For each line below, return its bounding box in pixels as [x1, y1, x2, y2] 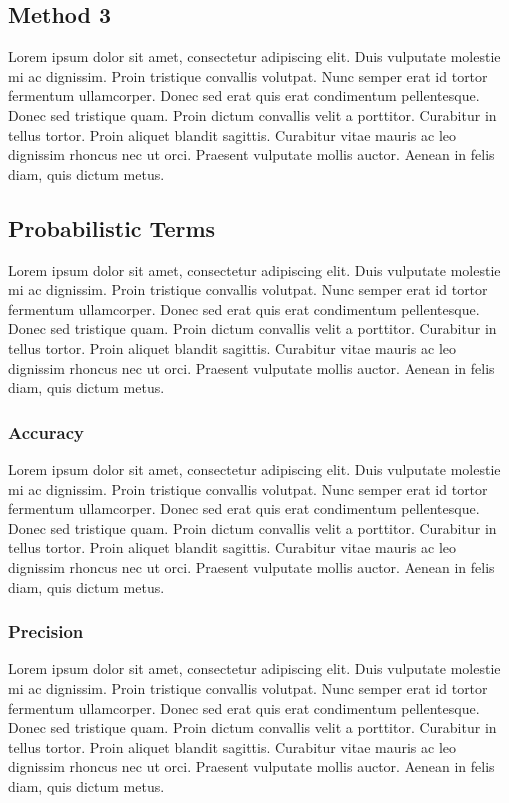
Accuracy [8, 419, 85, 444]
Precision [8, 619, 84, 644]
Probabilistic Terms [8, 212, 216, 243]
